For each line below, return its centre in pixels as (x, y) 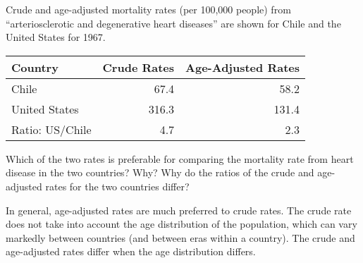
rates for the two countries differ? (117, 186)
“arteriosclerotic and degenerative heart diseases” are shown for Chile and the (173, 23)
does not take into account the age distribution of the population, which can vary (181, 224)
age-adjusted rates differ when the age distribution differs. (131, 251)
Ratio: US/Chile (51, 129)
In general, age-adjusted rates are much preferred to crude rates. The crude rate (179, 210)
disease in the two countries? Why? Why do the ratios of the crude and (160, 172)
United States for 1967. (56, 37)
